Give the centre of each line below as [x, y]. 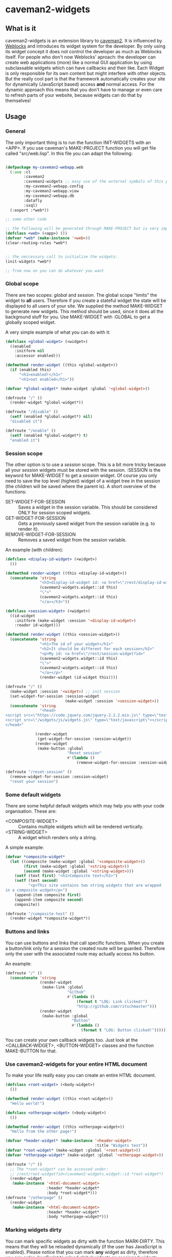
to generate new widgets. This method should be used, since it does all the [84, 311]
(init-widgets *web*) [28, 261]
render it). [29, 529]
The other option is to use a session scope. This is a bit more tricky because [86, 464]
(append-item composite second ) [49, 900]
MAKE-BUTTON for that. [31, 1051]
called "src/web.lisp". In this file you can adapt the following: [69, 153]
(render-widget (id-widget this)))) [79, 678]
